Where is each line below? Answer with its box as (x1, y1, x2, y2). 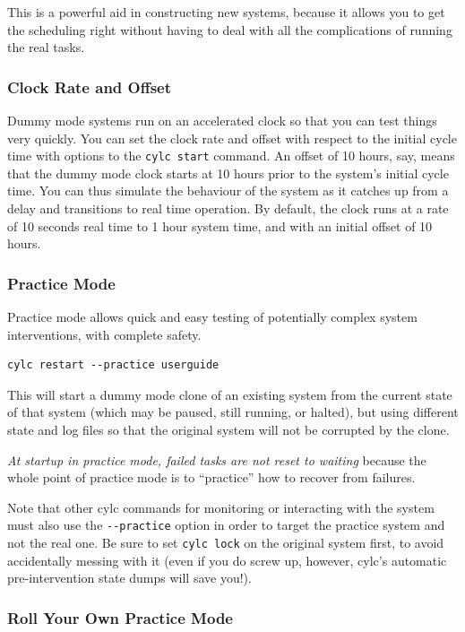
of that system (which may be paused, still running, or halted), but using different (7, 403, 459, 421)
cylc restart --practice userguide (7, 359, 220, 372)
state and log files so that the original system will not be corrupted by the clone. (7, 420, 450, 438)
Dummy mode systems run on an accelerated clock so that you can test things (7, 111, 437, 129)
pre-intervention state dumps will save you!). (7, 568, 252, 587)
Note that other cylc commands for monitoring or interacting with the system (7, 498, 435, 516)
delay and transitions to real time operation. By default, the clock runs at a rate (7, 199, 449, 218)
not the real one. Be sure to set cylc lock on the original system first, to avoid (7, 533, 444, 552)
